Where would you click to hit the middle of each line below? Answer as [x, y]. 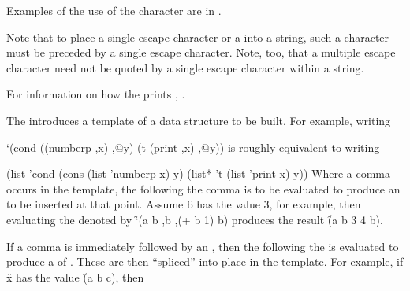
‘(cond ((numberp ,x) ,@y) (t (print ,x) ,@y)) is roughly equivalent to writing [193, 147]
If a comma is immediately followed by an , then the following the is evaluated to [203, 246]
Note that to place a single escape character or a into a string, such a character [198, 37]
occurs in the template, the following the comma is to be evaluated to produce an [203, 188]
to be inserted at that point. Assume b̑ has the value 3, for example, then [184, 204]
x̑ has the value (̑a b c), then [75, 276]
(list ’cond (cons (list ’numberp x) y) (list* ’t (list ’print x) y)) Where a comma [199, 173]
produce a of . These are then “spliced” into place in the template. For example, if [205, 262]
